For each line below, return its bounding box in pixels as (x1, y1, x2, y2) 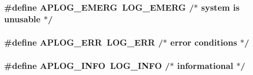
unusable (4, 12, 41, 25)
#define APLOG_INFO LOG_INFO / (4, 59, 170, 71)
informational (177, 59, 233, 71)
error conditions (170, 35, 237, 48)
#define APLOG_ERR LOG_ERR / (4, 35, 163, 48)
